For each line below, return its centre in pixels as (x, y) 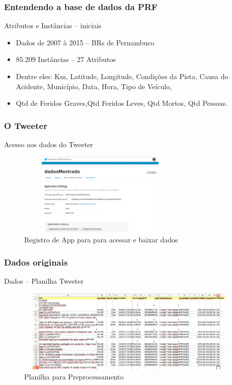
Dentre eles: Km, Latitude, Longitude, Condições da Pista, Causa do (122, 76)
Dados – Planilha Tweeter (44, 281)
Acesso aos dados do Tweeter (49, 144)
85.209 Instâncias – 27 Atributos (66, 59)
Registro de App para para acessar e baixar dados (101, 240)
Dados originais (36, 262)
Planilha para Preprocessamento (74, 376)
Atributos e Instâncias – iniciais (53, 25)
